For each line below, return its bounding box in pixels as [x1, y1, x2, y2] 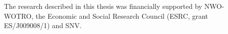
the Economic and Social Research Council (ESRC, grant [35, 10, 208, 21]
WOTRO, [4, 10, 33, 21]
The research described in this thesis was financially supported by [4, 1, 202, 11]
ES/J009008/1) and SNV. [4, 20, 82, 31]
